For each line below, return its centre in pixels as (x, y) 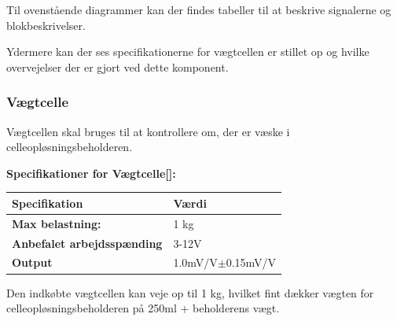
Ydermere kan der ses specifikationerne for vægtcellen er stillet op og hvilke (188, 52)
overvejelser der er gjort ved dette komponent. (118, 66)
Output (32, 262)
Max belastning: (57, 223)
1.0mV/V (195, 262)
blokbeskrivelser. (46, 25)
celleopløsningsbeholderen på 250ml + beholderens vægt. (143, 308)
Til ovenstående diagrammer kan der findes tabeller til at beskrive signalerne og (199, 9)
